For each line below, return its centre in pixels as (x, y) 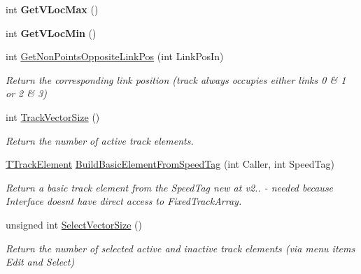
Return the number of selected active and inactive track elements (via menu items (180, 248)
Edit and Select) (40, 262)
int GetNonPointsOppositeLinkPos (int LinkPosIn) (115, 56)
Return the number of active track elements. (100, 140)
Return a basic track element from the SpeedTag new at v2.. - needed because (170, 187)
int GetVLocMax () (52, 9)
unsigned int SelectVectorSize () (74, 224)
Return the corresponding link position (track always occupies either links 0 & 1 (176, 79)
